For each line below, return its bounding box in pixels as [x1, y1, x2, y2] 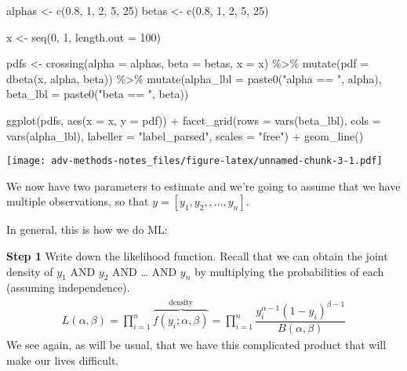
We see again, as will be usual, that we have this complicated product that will [6, 336, 387, 353]
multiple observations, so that [6, 193, 149, 209]
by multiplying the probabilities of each [194, 263, 384, 279]
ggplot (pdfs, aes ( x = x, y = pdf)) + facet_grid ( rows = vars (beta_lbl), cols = [6, 111, 381, 128]
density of [6, 263, 53, 279]
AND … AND [112, 263, 177, 279]
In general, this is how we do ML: [6, 221, 168, 238]
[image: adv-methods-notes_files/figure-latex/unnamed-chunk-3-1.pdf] [6, 155, 383, 167]
